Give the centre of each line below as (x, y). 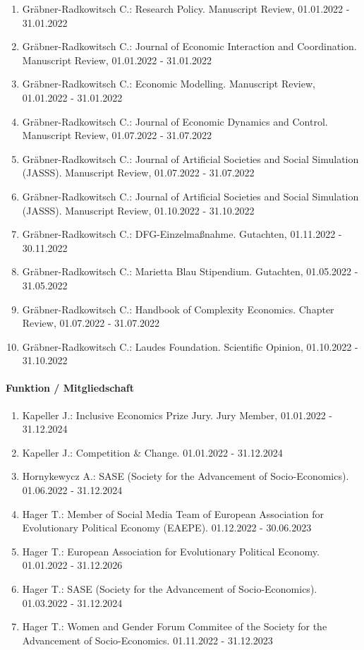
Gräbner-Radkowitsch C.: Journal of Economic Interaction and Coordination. (189, 46)
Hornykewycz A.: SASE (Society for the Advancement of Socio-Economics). (186, 476)
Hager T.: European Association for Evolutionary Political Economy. (171, 551)
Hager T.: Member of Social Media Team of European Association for (173, 513)
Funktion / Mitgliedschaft (70, 388)
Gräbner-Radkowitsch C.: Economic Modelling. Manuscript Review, (169, 84)
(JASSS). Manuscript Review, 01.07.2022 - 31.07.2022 (138, 173)
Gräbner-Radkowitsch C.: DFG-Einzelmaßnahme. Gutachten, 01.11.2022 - (182, 234)
